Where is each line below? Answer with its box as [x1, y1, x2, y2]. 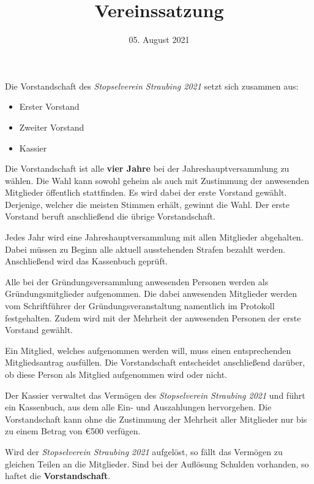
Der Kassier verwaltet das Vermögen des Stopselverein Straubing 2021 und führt [5, 388, 305, 401]
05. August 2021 [129, 33, 190, 46]
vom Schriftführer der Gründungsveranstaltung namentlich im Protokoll [5, 299, 275, 312]
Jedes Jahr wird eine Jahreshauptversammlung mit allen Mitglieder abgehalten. [5, 231, 304, 244]
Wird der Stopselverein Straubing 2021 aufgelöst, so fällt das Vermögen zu [5, 445, 283, 458]
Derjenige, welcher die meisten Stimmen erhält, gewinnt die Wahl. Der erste [5, 198, 290, 210]
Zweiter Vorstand [19, 120, 84, 133]
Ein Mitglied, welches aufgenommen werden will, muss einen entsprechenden [5, 344, 291, 356]
